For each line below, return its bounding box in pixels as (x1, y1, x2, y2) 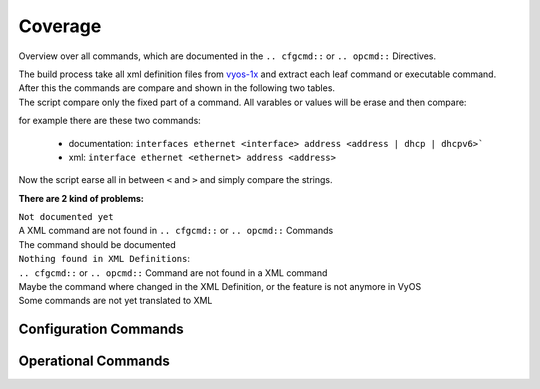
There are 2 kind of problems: (18, 192, 144, 204)
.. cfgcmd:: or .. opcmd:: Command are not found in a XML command (18, 266, 328, 279)
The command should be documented (18, 238, 177, 250)
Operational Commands (18, 353, 170, 370)
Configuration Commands (18, 321, 184, 338)
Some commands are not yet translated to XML (18, 295, 213, 307)
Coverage (18, 15, 102, 37)
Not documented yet (18, 211, 114, 223)
